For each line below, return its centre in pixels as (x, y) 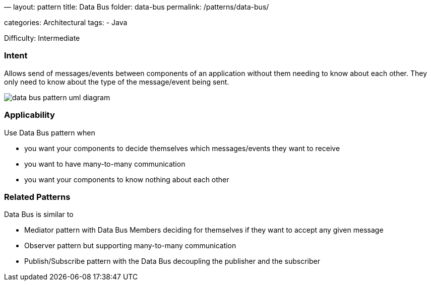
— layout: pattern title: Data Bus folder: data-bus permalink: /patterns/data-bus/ (137, 7)
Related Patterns (37, 197)
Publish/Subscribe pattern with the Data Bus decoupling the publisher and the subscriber (172, 261)
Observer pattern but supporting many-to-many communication (130, 246)
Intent (16, 56)
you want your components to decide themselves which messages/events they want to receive (182, 148)
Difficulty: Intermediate (42, 38)
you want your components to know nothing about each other (127, 179)
